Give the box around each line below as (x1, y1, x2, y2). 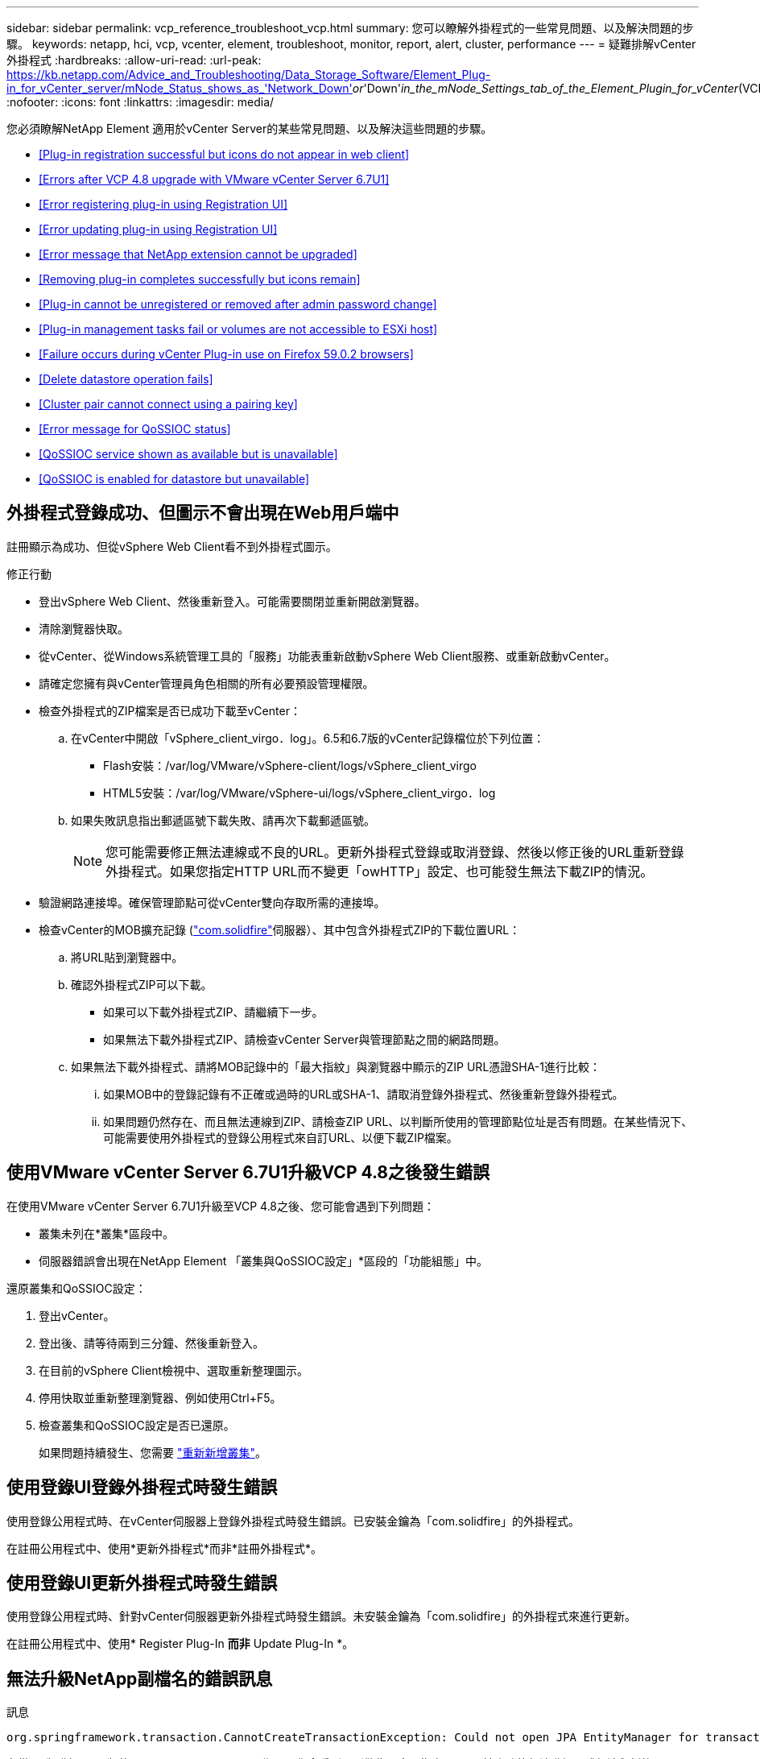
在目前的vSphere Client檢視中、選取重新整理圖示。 (39, 1363, 309, 1377)
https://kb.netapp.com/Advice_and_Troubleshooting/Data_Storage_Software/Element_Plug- (6, 68, 491, 81)
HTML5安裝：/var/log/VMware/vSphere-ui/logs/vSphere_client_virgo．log (103, 785, 496, 800)
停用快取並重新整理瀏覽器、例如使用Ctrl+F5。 (39, 1390, 282, 1405)
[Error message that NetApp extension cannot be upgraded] (39, 247, 357, 261)
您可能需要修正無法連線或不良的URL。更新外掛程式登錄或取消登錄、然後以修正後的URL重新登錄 (105, 843, 684, 860)
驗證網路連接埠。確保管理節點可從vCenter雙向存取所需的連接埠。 (39, 895, 386, 909)
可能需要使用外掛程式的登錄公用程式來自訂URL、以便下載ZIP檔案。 (103, 1130, 458, 1144)
